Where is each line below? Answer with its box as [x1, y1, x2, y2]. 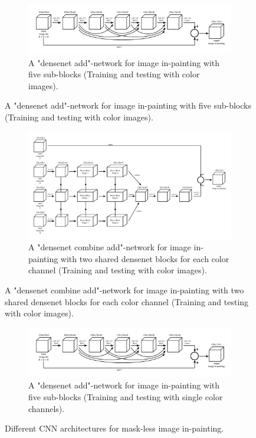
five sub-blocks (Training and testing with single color [28, 390, 223, 403]
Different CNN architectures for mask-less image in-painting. [5, 422, 224, 434]
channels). [28, 402, 65, 414]
